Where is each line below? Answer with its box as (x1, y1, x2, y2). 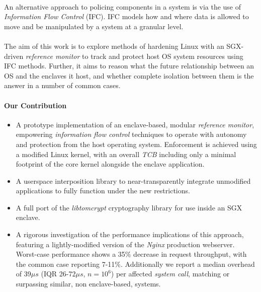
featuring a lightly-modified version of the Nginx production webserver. (16, 239, 235, 249)
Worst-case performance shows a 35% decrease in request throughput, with (16, 249, 247, 259)
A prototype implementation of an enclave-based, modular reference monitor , (16, 119, 254, 129)
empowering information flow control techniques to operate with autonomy (16, 129, 247, 139)
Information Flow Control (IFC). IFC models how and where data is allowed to (4, 11, 249, 22)
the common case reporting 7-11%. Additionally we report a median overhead (16, 258, 255, 269)
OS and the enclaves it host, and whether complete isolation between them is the (4, 70, 254, 81)
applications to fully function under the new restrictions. (16, 185, 190, 196)
